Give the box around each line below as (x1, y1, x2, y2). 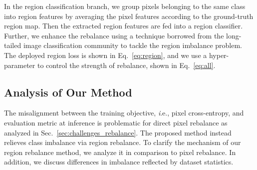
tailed (4, 40, 21, 50)
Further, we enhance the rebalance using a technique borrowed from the (4, 30, 224, 40)
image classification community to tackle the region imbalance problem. (23, 40, 242, 50)
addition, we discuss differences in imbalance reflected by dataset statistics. (4, 156, 234, 167)
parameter (4, 59, 35, 70)
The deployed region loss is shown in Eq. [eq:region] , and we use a (4, 49, 207, 60)
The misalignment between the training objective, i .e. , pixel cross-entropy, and (4, 107, 244, 118)
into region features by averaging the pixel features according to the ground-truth (4, 10, 254, 21)
